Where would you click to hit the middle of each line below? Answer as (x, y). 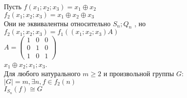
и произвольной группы (139, 73)
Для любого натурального (42, 73)
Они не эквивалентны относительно (57, 23)
